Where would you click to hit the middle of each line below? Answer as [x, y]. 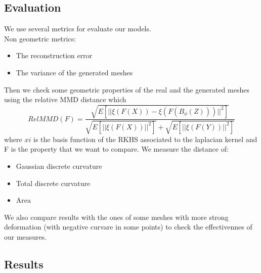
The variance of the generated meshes [74, 72]
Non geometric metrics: [40, 38]
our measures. [26, 236]
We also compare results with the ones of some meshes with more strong [116, 217]
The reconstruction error [54, 55]
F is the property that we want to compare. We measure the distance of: [116, 149]
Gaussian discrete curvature [59, 166]
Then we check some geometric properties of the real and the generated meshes [127, 89]
